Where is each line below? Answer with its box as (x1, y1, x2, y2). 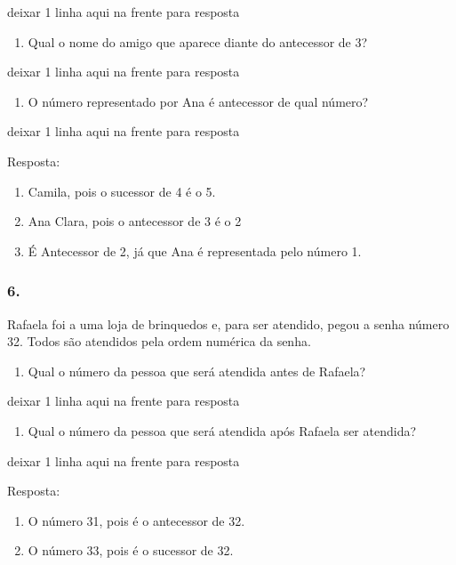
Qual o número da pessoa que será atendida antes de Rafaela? (28, 361, 366, 380)
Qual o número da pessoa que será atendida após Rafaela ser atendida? (28, 421, 417, 440)
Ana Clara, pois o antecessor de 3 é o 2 (28, 212, 242, 230)
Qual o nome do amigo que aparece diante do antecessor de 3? (28, 32, 368, 51)
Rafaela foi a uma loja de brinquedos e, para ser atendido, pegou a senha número (7, 314, 450, 333)
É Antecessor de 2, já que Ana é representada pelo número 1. (28, 241, 362, 260)
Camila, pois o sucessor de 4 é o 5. (28, 182, 216, 200)
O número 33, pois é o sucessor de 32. (28, 541, 234, 560)
